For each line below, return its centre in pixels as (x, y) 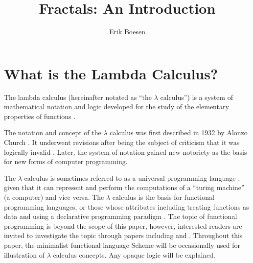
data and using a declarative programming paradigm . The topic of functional (121, 216)
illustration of (24, 254)
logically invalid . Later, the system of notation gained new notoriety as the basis (126, 152)
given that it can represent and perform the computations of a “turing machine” (124, 187)
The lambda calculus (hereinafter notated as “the (78, 97)
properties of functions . (40, 116)
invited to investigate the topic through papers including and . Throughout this (123, 235)
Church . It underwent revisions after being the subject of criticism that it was (122, 142)
